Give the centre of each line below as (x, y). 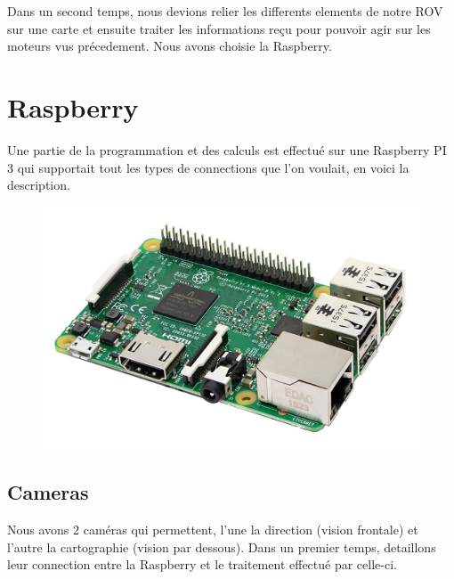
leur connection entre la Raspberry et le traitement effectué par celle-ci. (202, 564)
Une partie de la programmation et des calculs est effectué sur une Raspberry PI (227, 149)
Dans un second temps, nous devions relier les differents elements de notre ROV (225, 11)
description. (39, 185)
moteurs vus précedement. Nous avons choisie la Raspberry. (170, 46)
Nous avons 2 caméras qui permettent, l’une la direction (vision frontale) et (213, 529)
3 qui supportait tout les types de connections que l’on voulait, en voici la (208, 167)
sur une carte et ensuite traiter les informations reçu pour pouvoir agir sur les (219, 28)
